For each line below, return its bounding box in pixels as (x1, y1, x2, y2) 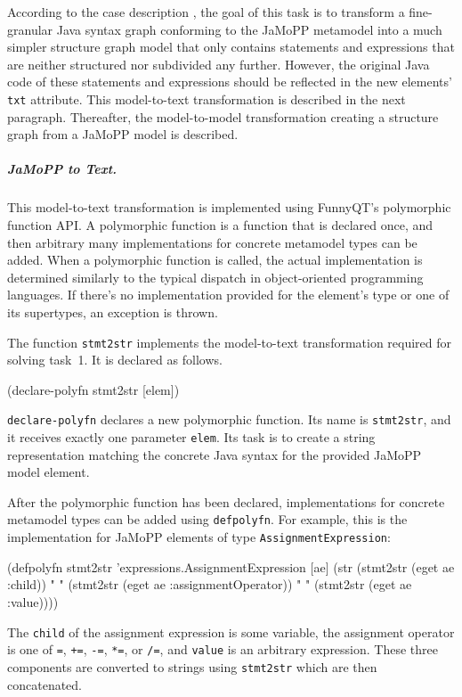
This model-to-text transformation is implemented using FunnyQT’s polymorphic (7, 198, 451, 217)
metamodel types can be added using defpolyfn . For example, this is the (7, 510, 408, 529)
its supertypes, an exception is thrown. (7, 302, 218, 321)
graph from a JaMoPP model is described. (7, 125, 239, 143)
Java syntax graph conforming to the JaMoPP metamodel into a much (56, 20, 442, 38)
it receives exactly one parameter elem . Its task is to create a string (7, 428, 376, 447)
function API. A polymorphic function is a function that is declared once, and (7, 215, 434, 234)
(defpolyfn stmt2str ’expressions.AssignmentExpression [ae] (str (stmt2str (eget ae (7, 557, 455, 576)
